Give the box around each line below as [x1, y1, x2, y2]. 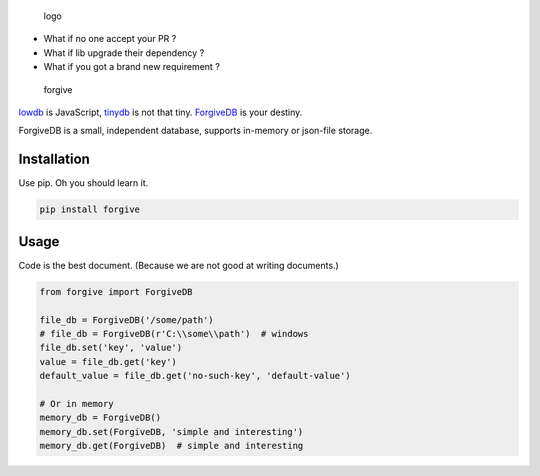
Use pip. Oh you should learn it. [18, 177, 149, 189]
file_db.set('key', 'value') [39, 342, 183, 354]
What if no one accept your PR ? [43, 33, 177, 45]
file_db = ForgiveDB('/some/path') [39, 314, 214, 325]
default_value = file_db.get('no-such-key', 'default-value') [39, 370, 351, 382]
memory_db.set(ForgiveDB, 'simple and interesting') [39, 426, 304, 437]
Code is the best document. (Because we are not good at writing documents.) [18, 259, 339, 271]
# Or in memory [39, 398, 114, 409]
